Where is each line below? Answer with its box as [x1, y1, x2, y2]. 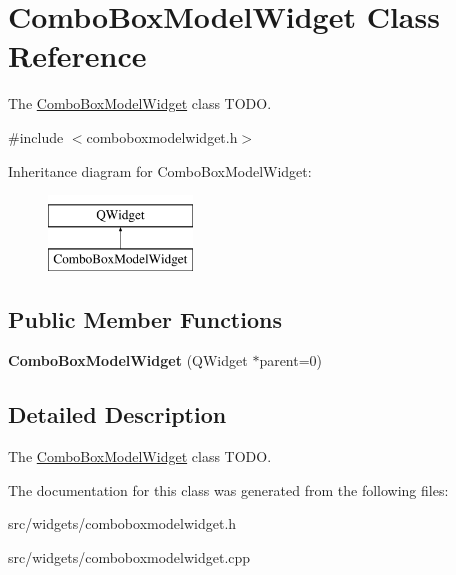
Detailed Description [8, 399, 227, 430]
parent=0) [259, 350, 323, 371]
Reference [8, 35, 147, 76]
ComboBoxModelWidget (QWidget [8, 350, 248, 371]
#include [8, 126, 64, 147]
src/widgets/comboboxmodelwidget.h [8, 513, 237, 534]
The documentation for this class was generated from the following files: [8, 479, 449, 500]
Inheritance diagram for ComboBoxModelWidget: [8, 160, 312, 181]
